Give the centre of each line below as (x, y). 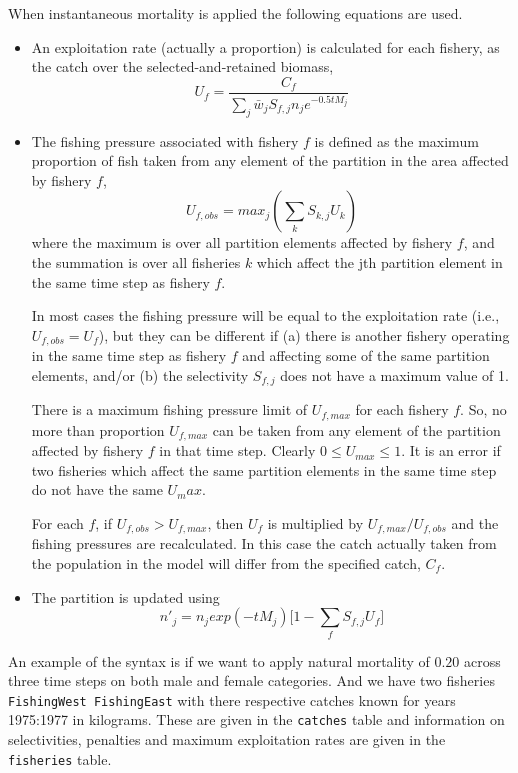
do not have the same (97, 489)
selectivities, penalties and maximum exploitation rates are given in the (227, 739)
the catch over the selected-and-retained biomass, (182, 66)
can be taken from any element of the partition (356, 429)
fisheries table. (60, 758)
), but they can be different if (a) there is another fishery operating (304, 334)
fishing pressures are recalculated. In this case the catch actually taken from (264, 543)
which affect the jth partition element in (379, 262)
